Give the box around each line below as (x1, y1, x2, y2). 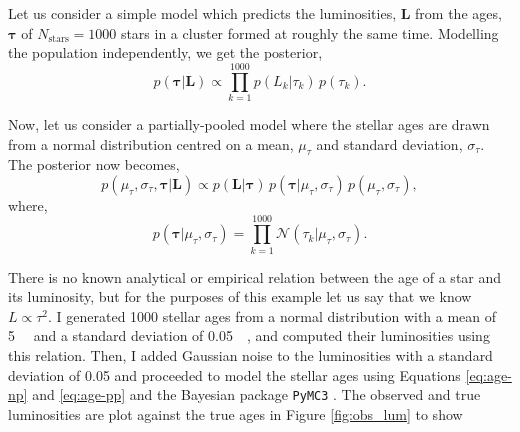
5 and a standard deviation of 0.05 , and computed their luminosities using (8, 325, 490, 346)
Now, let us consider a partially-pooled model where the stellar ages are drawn (8, 113, 490, 134)
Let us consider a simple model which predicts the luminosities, (8, 3, 397, 23)
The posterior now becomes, (8, 154, 180, 175)
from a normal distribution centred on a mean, (8, 133, 294, 154)
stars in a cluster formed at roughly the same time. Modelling (120, 22, 499, 43)
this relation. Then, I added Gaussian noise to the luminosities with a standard (8, 344, 493, 365)
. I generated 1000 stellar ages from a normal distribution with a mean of (48, 305, 497, 326)
